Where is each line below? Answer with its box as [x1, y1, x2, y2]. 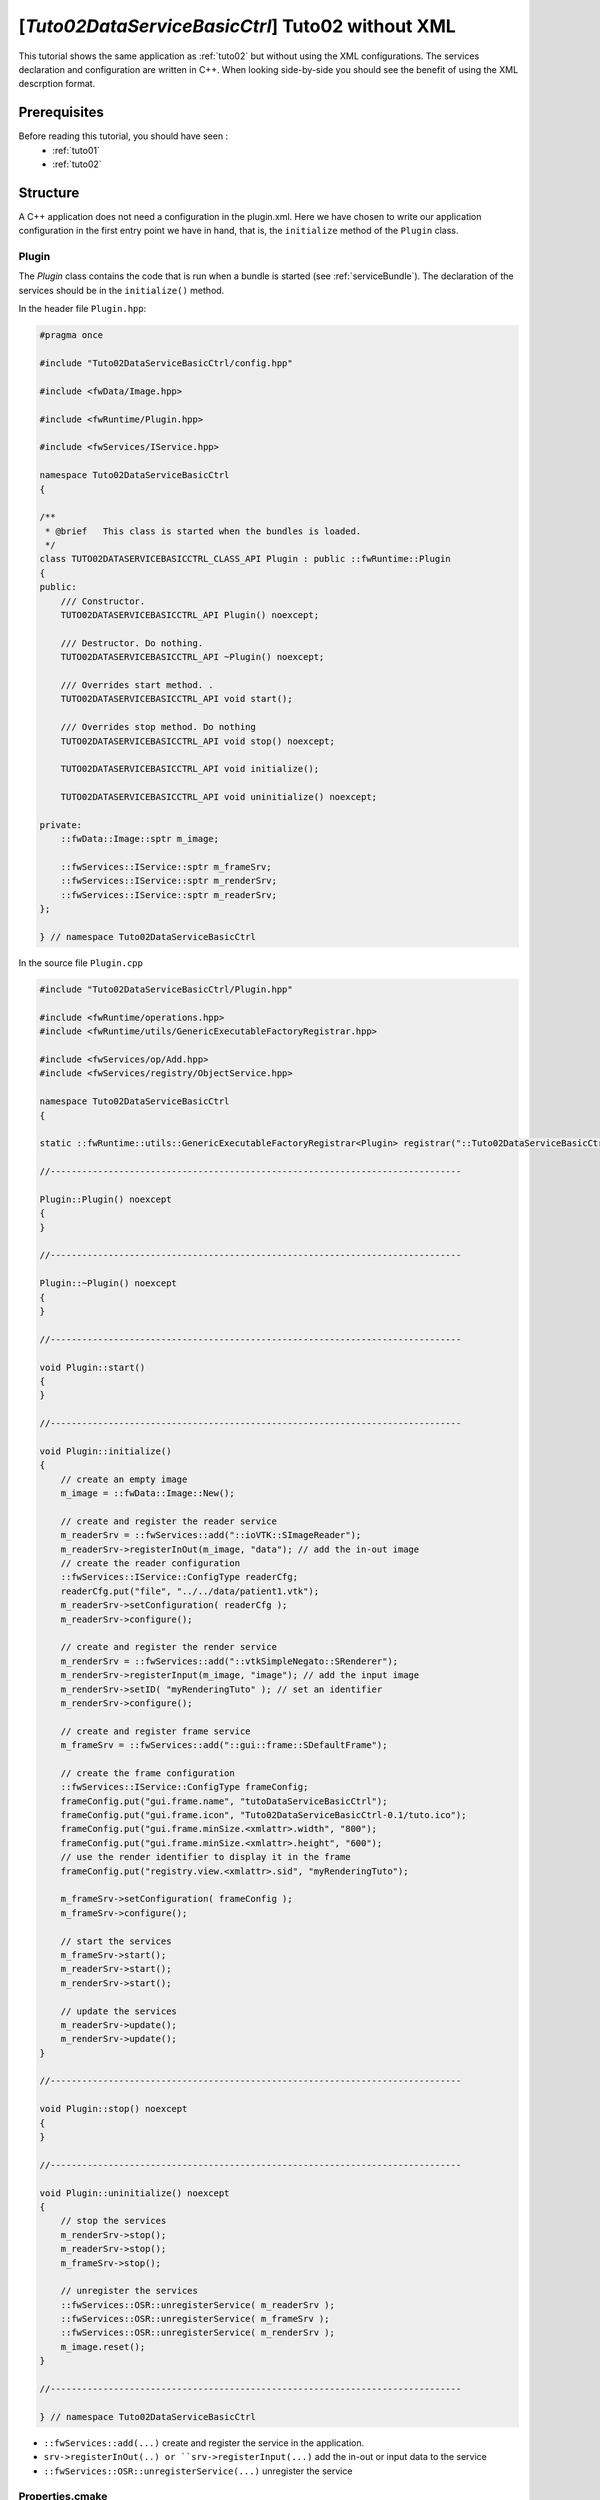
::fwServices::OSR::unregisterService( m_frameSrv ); [60, 2313, 330, 2325]
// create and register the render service [60, 1641, 277, 1653]
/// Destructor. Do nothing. [60, 637, 204, 649]
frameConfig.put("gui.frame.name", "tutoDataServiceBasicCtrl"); [60, 1795, 388, 1807]
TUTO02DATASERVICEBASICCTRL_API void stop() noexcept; [60, 735, 335, 747]
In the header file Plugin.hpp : [18, 303, 147, 315]
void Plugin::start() [39, 1361, 146, 1373]
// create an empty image [60, 1473, 188, 1485]
